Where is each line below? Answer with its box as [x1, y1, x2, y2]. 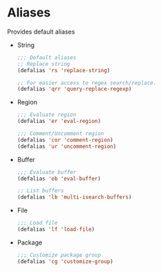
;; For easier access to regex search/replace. [17, 79, 156, 87]
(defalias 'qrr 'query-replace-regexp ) [17, 86, 132, 93]
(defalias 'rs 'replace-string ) [17, 67, 110, 73]
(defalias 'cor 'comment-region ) [17, 136, 114, 144]
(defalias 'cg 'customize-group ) [17, 258, 114, 265]
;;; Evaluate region [17, 111, 77, 118]
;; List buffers [17, 188, 64, 194]
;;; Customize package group [17, 251, 101, 258]
